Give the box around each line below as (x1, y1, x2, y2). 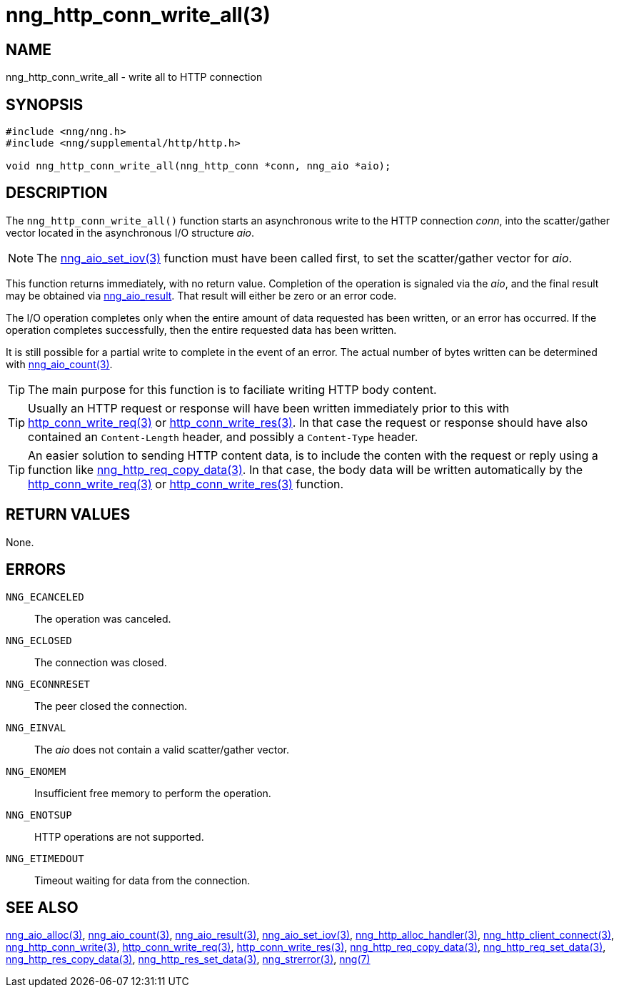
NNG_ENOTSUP (6, 809, 72, 821)
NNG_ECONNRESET (6, 678, 91, 690)
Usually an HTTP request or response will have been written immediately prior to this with (28, 400, 510, 415)
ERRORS (6, 560, 66, 579)
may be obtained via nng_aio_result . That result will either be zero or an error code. (6, 289, 397, 302)
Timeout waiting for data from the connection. (34, 874, 251, 886)
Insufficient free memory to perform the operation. (34, 786, 271, 799)
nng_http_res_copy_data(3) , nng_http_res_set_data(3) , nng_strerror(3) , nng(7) (6, 953, 371, 966)
